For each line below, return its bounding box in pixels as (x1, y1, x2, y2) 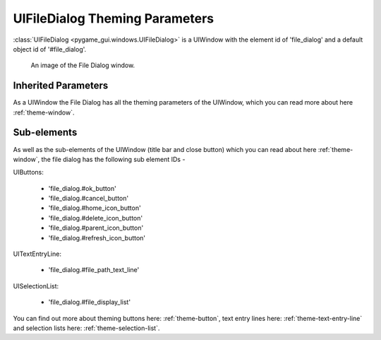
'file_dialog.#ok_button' (48, 184, 116, 192)
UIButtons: (13, 168, 44, 177)
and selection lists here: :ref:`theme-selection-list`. (13, 324, 160, 332)
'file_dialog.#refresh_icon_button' (48, 233, 146, 242)
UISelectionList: (13, 281, 59, 290)
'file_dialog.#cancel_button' (48, 194, 129, 203)
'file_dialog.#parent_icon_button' (48, 223, 144, 233)
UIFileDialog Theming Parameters (13, 11, 214, 26)
